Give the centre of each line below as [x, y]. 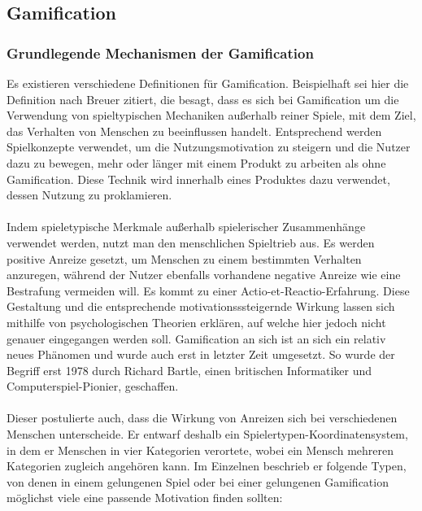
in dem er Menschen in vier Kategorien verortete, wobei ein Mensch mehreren [200, 450]
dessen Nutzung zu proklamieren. [89, 195]
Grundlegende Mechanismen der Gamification [160, 52]
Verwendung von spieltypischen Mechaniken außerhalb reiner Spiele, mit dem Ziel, [211, 115]
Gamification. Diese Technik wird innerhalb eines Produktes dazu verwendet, [198, 179]
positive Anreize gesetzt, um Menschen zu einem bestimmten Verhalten [184, 258]
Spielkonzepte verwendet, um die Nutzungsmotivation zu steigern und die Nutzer [209, 147]
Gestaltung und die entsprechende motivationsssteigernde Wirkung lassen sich [201, 306]
